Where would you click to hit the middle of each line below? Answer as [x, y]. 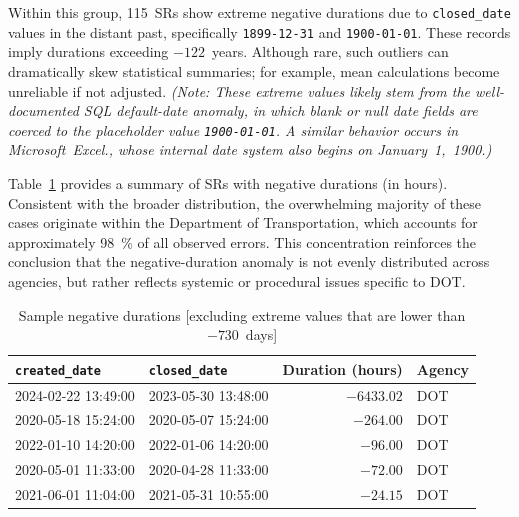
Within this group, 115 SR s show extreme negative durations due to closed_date [259, 12]
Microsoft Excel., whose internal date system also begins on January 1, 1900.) [250, 149]
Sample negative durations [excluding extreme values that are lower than [242, 314]
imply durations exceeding [88, 51]
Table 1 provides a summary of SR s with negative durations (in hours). [228, 182]
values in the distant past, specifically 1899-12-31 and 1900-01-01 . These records [259, 31]
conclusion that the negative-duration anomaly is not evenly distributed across [249, 261]
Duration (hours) [342, 368]
